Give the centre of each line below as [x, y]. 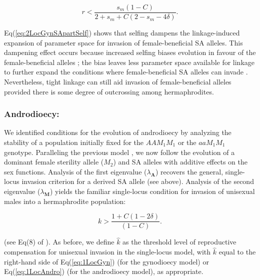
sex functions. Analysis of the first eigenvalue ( [75, 171]
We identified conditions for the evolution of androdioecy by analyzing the [118, 132]
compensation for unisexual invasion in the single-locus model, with [107, 252]
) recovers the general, [189, 171]
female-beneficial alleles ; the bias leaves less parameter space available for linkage [129, 62]
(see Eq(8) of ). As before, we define [59, 242]
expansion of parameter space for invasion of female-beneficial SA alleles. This [123, 42]
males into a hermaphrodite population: [65, 201]
